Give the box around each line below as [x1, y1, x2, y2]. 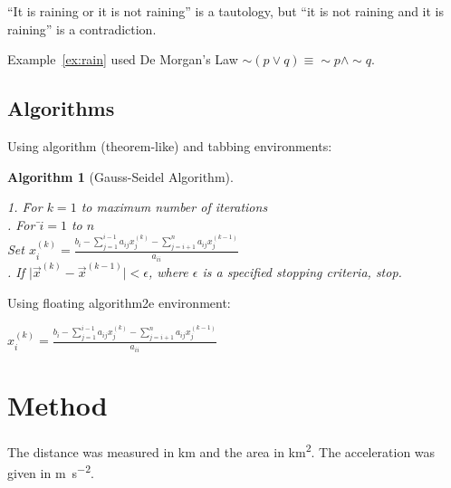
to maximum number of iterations [81, 197, 268, 216]
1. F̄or [7, 197, 43, 216]
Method [7, 386, 108, 423]
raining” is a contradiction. [7, 19, 157, 38]
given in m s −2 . [7, 461, 94, 482]
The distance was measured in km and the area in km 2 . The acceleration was [7, 439, 436, 461]
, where [148, 263, 188, 282]
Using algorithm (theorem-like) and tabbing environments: [7, 136, 332, 155]
